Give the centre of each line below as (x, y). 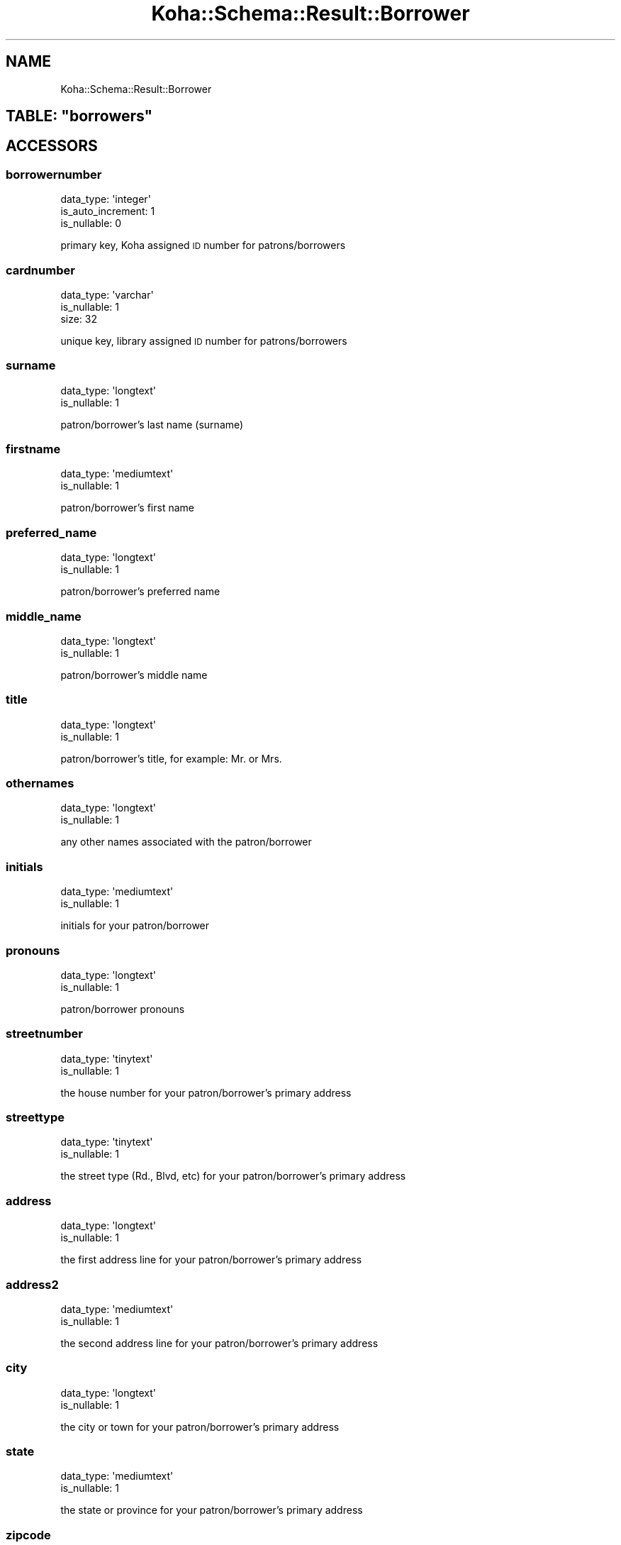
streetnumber (44, 1034)
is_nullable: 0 (91, 223)
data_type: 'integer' (106, 199)
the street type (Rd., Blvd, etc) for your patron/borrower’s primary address (233, 1176)
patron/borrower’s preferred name (140, 592)
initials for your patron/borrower (135, 926)
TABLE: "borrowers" (79, 116)
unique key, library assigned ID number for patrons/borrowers (204, 340)
